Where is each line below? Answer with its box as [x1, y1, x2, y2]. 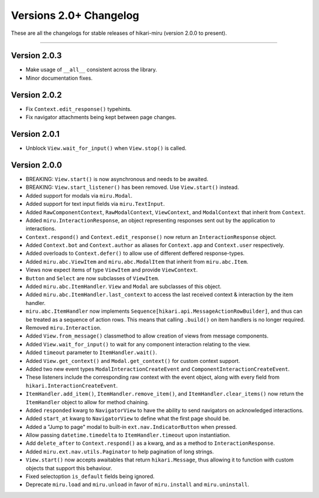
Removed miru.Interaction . [25, 324, 102, 331]
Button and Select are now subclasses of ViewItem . [25, 274, 159, 281]
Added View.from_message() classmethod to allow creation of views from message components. [25, 332, 269, 339]
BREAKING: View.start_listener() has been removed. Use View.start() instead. [25, 184, 239, 191]
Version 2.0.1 [11, 129, 60, 139]
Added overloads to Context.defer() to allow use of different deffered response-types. [25, 250, 245, 257]
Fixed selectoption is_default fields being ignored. [25, 473, 155, 480]
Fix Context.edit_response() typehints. [25, 105, 132, 112]
